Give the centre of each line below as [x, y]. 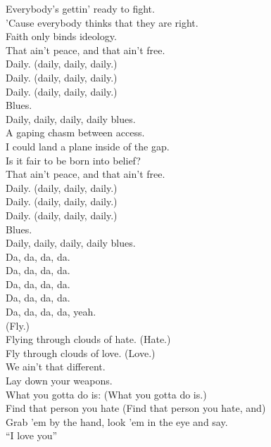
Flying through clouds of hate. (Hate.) [88, 339]
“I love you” [32, 435]
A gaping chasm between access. [75, 132]
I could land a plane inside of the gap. [88, 146]
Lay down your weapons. [59, 381]
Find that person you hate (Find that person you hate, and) [136, 408]
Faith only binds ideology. [61, 36]
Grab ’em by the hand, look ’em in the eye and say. [117, 421]
